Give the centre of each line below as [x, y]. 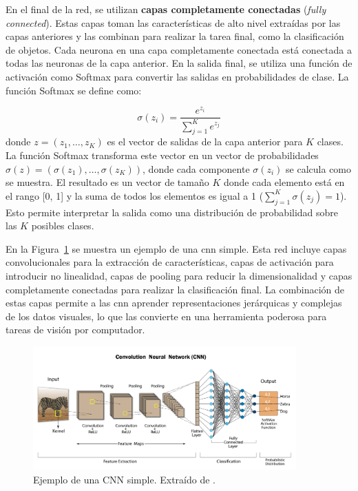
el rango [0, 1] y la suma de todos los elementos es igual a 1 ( [135, 195]
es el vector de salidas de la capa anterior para [205, 142]
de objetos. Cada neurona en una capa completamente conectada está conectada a [179, 49]
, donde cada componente [196, 168]
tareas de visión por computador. [75, 330]
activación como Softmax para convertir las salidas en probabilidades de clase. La [177, 76]
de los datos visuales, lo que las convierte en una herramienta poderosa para [166, 316]
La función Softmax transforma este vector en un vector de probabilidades [162, 155]
